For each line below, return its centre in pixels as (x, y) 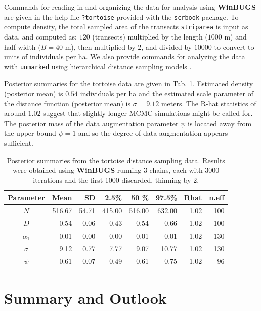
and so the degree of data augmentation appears (153, 133)
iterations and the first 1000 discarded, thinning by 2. (116, 180)
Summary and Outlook (85, 298)
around (15, 113)
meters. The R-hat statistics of (209, 103)
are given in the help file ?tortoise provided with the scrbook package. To (121, 16)
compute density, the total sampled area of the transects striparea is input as (126, 27)
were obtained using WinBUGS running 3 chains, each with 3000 (116, 170)
